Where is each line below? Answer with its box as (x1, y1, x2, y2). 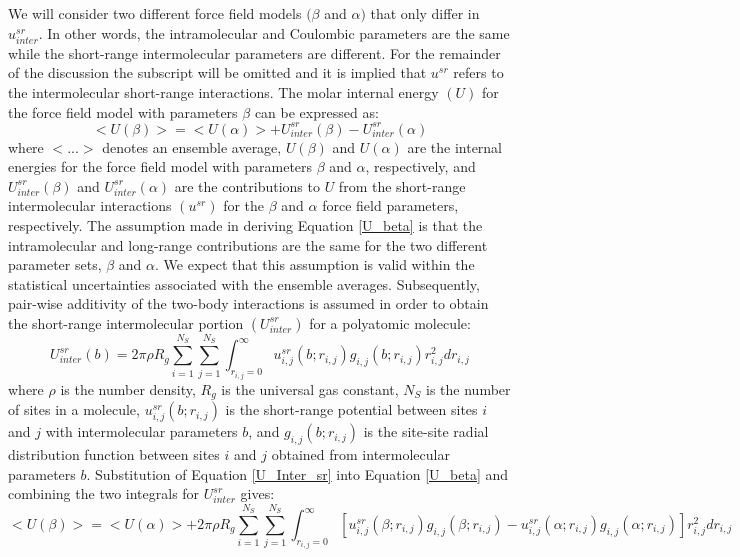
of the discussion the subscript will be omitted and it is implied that (8, 62, 427, 83)
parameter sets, (8, 254, 102, 275)
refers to (453, 62, 504, 83)
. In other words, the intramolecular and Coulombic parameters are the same (38, 22, 510, 43)
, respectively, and (365, 156, 476, 177)
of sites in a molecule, (8, 399, 140, 420)
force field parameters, (322, 195, 459, 216)
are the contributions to (174, 175, 320, 196)
